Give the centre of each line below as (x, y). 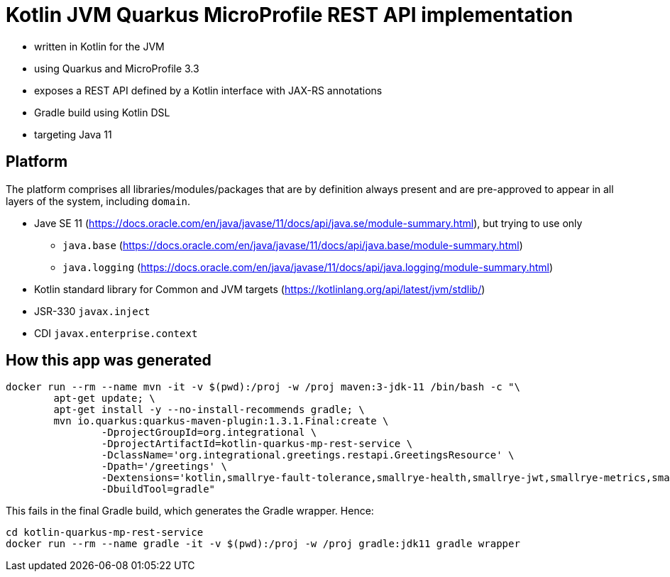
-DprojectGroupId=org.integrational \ (209, 433)
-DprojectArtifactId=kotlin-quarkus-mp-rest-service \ (257, 444)
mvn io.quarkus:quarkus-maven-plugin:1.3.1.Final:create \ (221, 421)
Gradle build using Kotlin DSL (102, 112)
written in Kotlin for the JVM (99, 46)
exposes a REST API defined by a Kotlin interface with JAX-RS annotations (208, 90)
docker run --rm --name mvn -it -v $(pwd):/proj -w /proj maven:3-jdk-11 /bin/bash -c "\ (263, 387)
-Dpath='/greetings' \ (164, 467)
